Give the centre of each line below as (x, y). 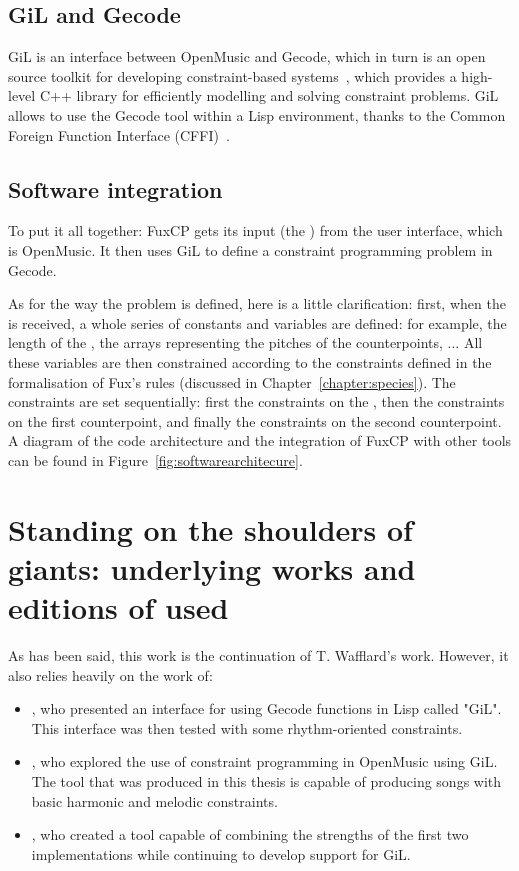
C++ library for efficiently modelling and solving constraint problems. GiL (269, 95)
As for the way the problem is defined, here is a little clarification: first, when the (257, 303)
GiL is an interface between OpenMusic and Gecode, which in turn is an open (247, 56)
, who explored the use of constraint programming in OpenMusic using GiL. (264, 761)
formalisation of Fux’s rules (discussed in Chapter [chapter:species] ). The (232, 381)
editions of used (118, 607)
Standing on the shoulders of (210, 528)
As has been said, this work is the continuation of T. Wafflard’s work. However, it (258, 655)
